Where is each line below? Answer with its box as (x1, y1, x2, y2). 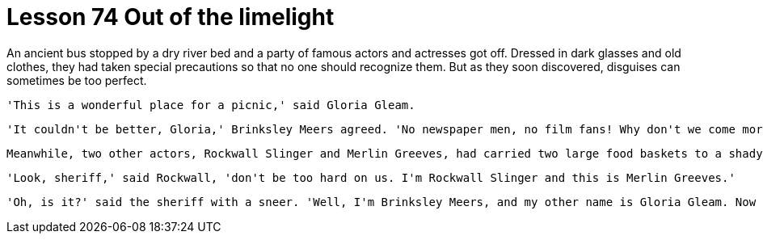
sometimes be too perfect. (6, 73, 147, 87)
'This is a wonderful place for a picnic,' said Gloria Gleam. (6, 98, 415, 112)
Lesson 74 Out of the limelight (6, 3, 335, 31)
